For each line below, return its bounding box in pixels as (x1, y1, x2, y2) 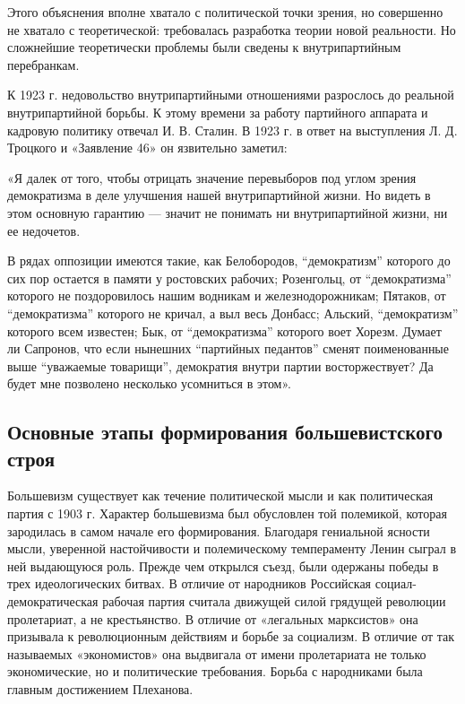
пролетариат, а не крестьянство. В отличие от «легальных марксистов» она (7, 609, 418, 628)
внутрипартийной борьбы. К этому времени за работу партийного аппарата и (7, 102, 428, 121)
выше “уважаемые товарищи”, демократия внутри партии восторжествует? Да (7, 356, 434, 375)
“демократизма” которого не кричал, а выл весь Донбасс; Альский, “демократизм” (7, 303, 459, 322)
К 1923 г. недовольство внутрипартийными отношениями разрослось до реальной (7, 85, 454, 104)
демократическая (7, 592, 99, 611)
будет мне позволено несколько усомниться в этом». (7, 374, 291, 393)
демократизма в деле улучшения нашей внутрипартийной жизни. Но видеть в (7, 186, 431, 204)
